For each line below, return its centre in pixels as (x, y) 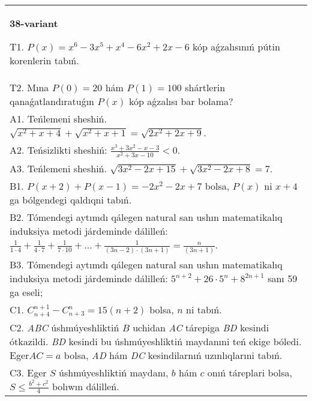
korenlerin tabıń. (44, 60)
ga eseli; (26, 292)
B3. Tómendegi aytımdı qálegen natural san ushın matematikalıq (146, 265)
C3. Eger (28, 372)
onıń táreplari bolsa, (250, 372)
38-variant (34, 23)
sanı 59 (283, 279)
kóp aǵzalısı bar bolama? (181, 101)
